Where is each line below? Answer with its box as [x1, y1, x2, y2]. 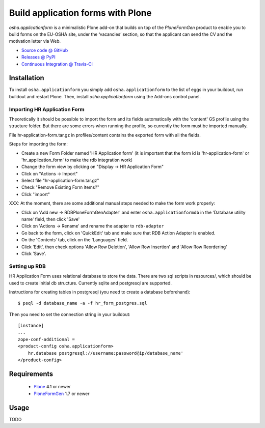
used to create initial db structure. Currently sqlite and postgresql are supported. [9, 280, 172, 286]
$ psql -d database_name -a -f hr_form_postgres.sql [18, 300, 147, 306]
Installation [9, 74, 44, 82]
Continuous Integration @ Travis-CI [21, 61, 93, 67]
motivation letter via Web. [9, 38, 61, 44]
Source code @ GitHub [21, 47, 68, 53]
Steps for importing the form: [9, 141, 68, 147]
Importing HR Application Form [9, 106, 84, 113]
